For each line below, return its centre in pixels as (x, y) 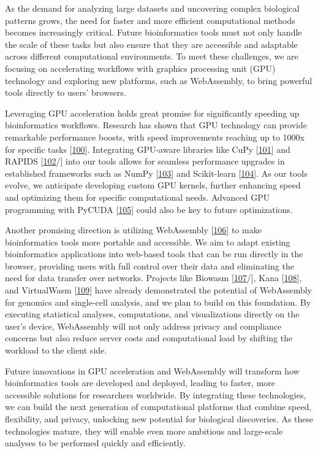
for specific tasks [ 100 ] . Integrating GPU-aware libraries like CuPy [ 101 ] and (148, 149)
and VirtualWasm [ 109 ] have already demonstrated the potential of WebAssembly (158, 290)
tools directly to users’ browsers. (66, 92)
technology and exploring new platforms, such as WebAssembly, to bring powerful (159, 80)
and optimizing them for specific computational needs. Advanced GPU (138, 197)
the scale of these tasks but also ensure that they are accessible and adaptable (151, 44)
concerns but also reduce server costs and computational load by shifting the (149, 338)
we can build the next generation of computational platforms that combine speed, (158, 407)
